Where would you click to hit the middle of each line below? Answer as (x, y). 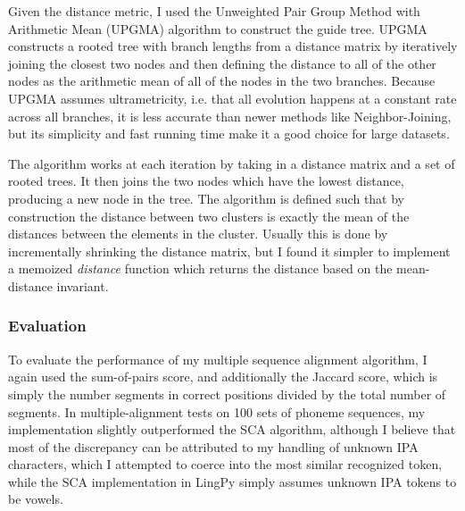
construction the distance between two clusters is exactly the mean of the (209, 216)
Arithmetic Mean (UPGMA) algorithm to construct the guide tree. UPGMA (218, 28)
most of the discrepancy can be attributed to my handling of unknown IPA (213, 446)
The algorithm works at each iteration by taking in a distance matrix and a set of (232, 163)
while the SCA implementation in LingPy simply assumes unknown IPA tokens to (232, 481)
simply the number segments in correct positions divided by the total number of (227, 394)
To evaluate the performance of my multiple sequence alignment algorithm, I (218, 359)
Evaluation (47, 326)
